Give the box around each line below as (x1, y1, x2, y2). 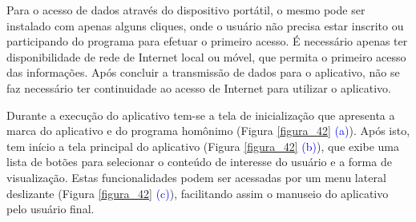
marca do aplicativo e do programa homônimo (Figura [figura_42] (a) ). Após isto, (6, 122, 410, 139)
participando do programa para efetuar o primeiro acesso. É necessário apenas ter (6, 33, 408, 50)
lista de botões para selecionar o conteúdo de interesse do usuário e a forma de (6, 153, 392, 170)
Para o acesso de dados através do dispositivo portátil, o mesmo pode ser (6, 2, 366, 18)
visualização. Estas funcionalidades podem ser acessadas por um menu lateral (6, 168, 386, 185)
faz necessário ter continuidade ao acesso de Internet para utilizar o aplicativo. (6, 79, 391, 96)
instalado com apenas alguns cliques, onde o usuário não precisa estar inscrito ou (6, 17, 404, 34)
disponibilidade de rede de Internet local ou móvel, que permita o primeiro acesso (6, 48, 406, 65)
